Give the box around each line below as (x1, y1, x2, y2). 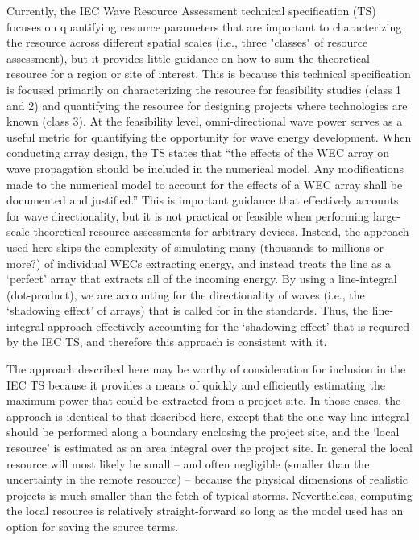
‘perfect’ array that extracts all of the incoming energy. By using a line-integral (6, 270, 397, 287)
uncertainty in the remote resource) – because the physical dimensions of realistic (6, 471, 409, 488)
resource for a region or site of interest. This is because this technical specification (6, 65, 411, 82)
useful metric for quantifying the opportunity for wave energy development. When (6, 128, 412, 145)
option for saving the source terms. (6, 518, 179, 534)
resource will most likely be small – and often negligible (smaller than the (6, 455, 370, 472)
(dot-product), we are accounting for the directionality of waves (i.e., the (6, 286, 365, 303)
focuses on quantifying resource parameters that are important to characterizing (6, 18, 402, 35)
